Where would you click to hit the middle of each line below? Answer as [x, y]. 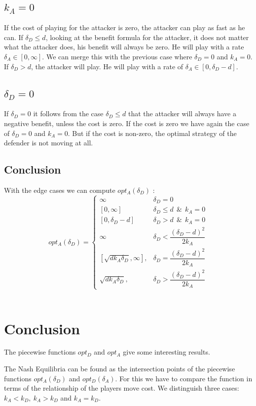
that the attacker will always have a [182, 113]
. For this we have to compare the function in [184, 378]
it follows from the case [68, 113]
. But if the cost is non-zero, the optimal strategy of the [152, 133]
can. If [14, 37]
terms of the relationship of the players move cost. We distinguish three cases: [122, 388]
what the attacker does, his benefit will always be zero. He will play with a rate [124, 47]
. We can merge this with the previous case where [117, 56]
